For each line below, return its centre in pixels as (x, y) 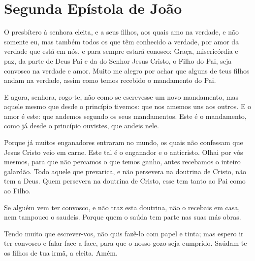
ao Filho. (17, 191)
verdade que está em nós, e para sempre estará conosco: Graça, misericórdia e (121, 51)
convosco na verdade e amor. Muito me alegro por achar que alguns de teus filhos (127, 70)
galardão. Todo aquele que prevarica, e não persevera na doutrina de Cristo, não (125, 171)
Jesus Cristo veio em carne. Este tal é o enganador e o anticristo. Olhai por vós (124, 152)
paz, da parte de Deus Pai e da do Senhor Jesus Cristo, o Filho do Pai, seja (118, 60)
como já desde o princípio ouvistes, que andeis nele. (81, 126)
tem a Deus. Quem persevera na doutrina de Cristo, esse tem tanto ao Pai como (125, 181)
